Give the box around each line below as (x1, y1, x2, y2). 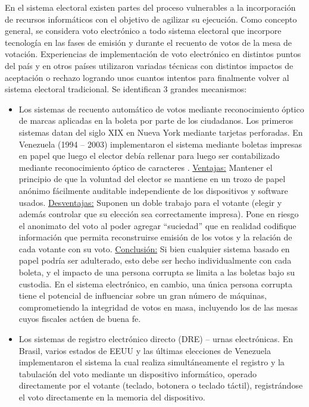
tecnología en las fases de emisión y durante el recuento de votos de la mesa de (5, 36, 292, 48)
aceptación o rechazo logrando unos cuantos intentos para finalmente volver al (5, 71, 289, 83)
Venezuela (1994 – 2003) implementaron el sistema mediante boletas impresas (18, 137, 302, 150)
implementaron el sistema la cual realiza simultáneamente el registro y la (18, 356, 285, 368)
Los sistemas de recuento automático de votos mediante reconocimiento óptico (18, 102, 304, 115)
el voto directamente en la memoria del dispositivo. (18, 391, 205, 403)
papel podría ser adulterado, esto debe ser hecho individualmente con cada (18, 254, 292, 267)
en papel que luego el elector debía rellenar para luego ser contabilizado (18, 149, 280, 162)
